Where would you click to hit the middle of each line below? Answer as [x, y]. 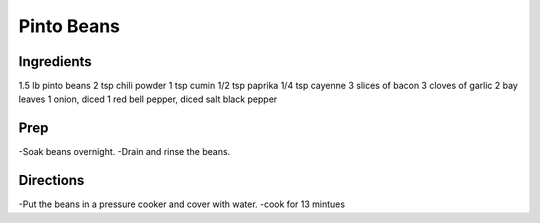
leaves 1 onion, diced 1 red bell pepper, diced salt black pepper [148, 99]
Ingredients [55, 61]
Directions [51, 180]
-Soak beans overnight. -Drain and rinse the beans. [124, 152]
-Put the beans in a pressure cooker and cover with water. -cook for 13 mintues [181, 204]
